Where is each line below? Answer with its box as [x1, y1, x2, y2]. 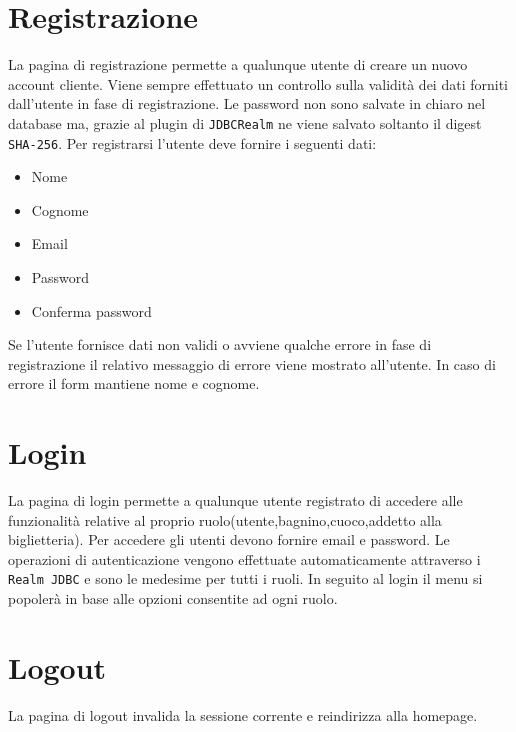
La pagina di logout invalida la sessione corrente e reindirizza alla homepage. [8, 704, 478, 725]
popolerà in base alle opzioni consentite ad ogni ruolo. [8, 588, 338, 609]
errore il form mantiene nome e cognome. [8, 373, 260, 394]
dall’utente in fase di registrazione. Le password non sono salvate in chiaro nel [8, 93, 486, 114]
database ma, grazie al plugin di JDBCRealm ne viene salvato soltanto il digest [8, 112, 482, 133]
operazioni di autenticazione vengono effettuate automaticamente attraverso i [8, 548, 481, 569]
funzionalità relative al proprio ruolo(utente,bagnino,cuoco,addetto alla [8, 509, 442, 530]
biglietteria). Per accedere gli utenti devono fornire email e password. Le [8, 529, 450, 550]
